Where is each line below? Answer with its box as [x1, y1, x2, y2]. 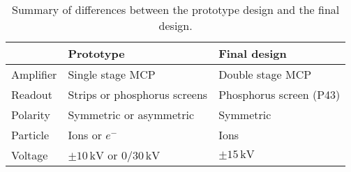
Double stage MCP [218, 66, 312, 82]
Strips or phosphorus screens [68, 86, 208, 102]
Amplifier [11, 66, 57, 82]
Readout [11, 86, 52, 102]
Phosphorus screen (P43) [218, 86, 341, 102]
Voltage [11, 147, 48, 163]
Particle [11, 127, 50, 143]
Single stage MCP [68, 66, 156, 82]
